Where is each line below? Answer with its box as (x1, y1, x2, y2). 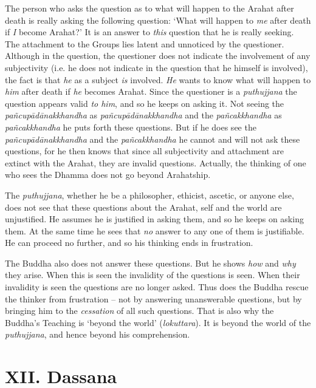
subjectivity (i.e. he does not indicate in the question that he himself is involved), (5, 61, 308, 73)
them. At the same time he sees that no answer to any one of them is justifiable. (5, 224, 304, 237)
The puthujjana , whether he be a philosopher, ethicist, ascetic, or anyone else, (5, 188, 294, 201)
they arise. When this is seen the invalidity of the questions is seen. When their (5, 268, 300, 281)
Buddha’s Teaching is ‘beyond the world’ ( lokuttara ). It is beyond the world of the (5, 316, 311, 328)
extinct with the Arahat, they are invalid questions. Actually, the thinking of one (5, 156, 306, 169)
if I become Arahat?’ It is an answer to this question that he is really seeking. (5, 26, 294, 38)
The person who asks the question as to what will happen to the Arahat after (5, 2, 294, 14)
